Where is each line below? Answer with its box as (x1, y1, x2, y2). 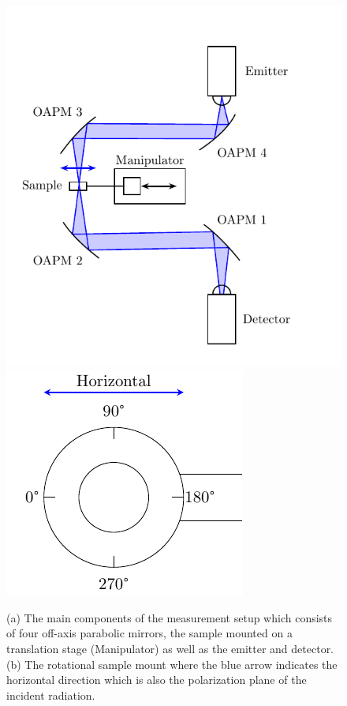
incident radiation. (6, 686, 95, 703)
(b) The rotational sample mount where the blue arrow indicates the (6, 655, 338, 672)
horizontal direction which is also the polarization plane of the (6, 671, 307, 688)
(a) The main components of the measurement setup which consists (6, 609, 333, 625)
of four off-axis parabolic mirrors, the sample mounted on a (6, 625, 293, 641)
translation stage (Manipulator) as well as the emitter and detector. (6, 640, 334, 656)
